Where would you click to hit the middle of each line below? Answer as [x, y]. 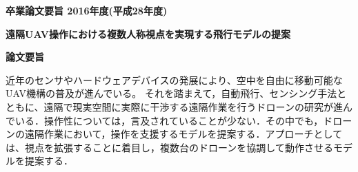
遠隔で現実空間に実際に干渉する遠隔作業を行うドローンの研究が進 [193, 106]
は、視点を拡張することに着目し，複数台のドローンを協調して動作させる [169, 147]
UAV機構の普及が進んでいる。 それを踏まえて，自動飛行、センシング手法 [171, 93]
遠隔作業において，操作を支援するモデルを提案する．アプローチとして [183, 134]
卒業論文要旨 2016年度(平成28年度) [87, 10]
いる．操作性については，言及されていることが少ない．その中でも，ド [174, 120]
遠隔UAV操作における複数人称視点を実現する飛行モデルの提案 [148, 33]
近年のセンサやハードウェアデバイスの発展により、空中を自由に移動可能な [174, 79]
